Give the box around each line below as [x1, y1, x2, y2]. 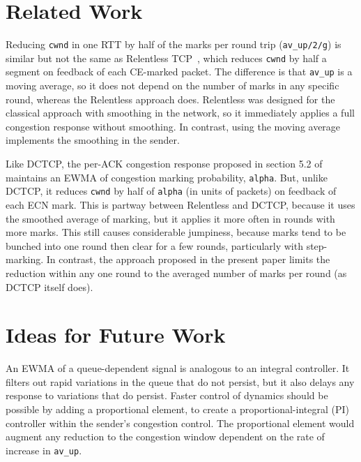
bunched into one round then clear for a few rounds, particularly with [6, 238, 303, 253]
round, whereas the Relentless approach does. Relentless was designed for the [6, 91, 335, 106]
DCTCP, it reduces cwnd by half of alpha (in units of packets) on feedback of [6, 184, 337, 198]
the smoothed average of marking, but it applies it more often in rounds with [6, 211, 335, 225]
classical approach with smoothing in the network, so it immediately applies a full [6, 105, 355, 120]
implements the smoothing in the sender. [6, 133, 180, 147]
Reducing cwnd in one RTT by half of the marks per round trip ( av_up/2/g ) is [6, 37, 341, 52]
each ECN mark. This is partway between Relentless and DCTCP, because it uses [6, 197, 355, 211]
